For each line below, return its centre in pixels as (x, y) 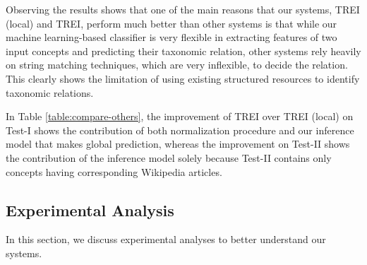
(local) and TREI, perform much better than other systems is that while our (172, 23)
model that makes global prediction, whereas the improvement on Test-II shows (178, 144)
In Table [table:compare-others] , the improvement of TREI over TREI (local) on (180, 116)
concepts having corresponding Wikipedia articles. (114, 171)
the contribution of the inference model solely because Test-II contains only (169, 157)
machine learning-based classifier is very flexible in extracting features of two (172, 37)
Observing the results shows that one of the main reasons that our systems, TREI (183, 9)
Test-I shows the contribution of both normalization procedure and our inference (180, 130)
